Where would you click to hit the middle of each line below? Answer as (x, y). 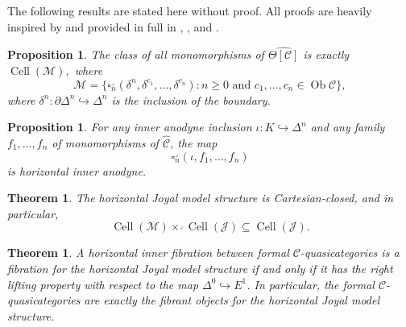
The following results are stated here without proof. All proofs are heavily (190, 10)
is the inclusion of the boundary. (191, 99)
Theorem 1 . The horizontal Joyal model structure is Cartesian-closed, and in (201, 198)
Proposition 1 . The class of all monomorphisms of (136, 54)
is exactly (326, 54)
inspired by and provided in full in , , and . (113, 26)
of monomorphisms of (105, 143)
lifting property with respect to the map (103, 284)
